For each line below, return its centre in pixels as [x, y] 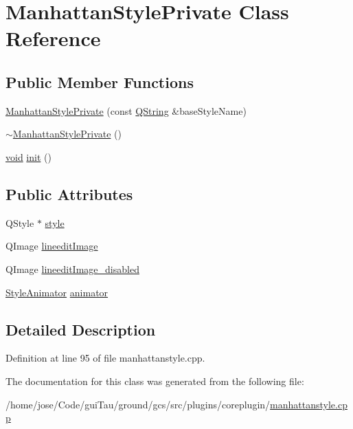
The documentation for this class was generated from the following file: [155, 381]
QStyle [20, 222]
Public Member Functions [100, 81]
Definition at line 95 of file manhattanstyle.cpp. [105, 358]
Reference [53, 38]
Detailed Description [81, 329]
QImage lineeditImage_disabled [72, 268]
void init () [29, 156]
